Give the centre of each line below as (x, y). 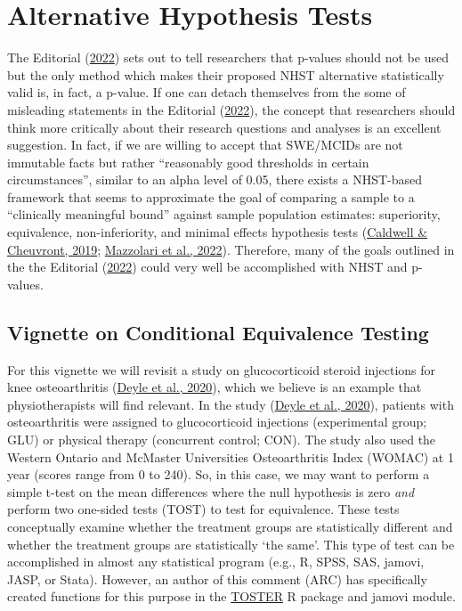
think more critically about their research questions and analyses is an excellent (224, 127)
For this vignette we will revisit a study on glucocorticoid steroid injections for (222, 369)
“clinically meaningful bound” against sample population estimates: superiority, (224, 214)
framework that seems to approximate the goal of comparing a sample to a (211, 196)
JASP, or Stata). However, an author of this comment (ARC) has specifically (217, 578)
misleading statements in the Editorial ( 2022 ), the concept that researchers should (231, 109)
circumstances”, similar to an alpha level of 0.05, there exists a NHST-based (215, 179)
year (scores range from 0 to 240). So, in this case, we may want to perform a (219, 474)
